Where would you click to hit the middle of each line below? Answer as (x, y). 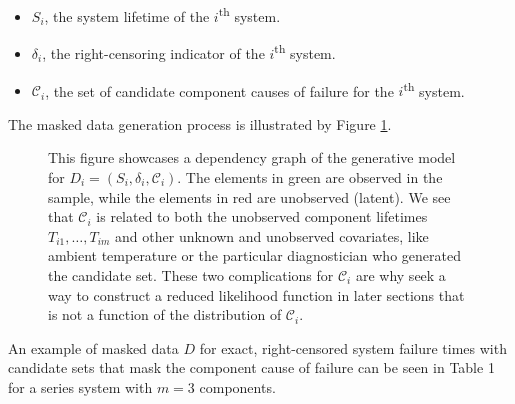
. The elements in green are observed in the (310, 176)
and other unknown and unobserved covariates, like (272, 235)
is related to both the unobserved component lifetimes (262, 216)
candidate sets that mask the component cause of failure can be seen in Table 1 (251, 367)
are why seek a (400, 274)
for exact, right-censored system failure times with (353, 347)
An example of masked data (93, 347)
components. (237, 386)
